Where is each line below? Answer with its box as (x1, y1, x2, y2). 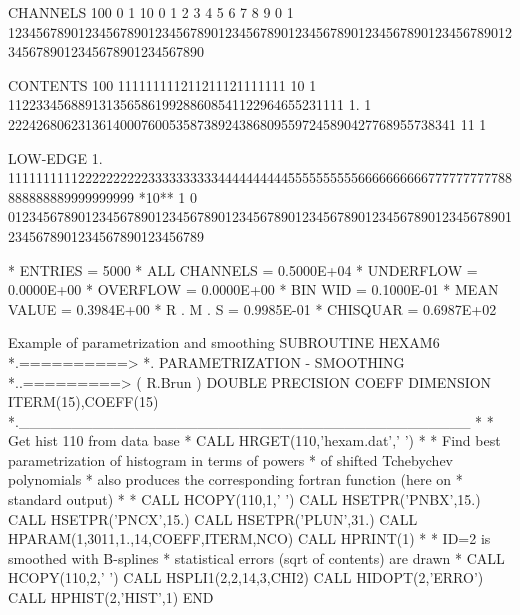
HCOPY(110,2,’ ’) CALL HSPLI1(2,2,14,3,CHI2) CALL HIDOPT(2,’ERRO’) (8, 567, 484, 588)
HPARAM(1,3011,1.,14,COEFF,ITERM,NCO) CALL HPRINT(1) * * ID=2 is (8, 528, 491, 549)
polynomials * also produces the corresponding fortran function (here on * (8, 469, 463, 490)
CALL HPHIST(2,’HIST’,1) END (8, 587, 214, 608)
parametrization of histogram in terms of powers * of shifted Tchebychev (8, 449, 453, 470)
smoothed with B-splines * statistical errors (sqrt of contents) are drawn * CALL (8, 547, 505, 568)
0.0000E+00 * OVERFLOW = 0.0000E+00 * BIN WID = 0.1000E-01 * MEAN (8, 279, 499, 300)
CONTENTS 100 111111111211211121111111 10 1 (8, 74, 317, 95)
